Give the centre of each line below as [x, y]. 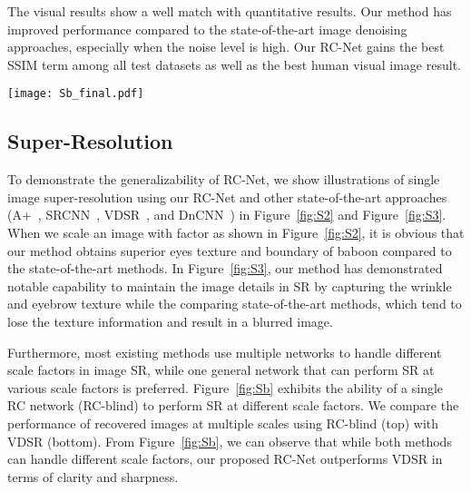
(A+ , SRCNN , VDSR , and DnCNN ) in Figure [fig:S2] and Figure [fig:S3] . [227, 215]
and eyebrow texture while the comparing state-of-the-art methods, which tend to [235, 304]
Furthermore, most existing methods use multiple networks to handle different [225, 352]
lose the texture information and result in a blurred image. [170, 321]
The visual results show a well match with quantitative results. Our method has [230, 11]
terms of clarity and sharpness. [93, 476]
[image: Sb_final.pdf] [76, 94]
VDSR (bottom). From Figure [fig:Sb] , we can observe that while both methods [230, 441]
